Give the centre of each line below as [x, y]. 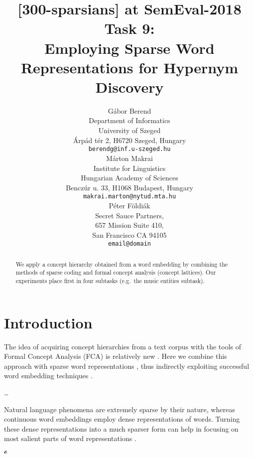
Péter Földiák [129, 205]
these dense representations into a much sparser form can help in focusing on [121, 428]
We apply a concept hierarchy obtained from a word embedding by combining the [122, 264]
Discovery [129, 86]
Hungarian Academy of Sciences [129, 178]
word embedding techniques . [48, 376]
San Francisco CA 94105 [129, 234]
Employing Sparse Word [129, 48]
